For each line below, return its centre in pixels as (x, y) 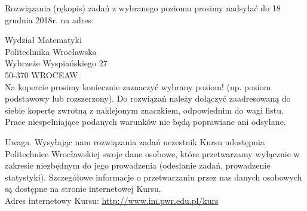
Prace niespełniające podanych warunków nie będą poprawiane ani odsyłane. (145, 122)
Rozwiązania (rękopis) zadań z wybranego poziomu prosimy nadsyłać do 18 (143, 8)
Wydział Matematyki (43, 40)
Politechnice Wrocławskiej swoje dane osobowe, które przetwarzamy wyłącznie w (152, 153)
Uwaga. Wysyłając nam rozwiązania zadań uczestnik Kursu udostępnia (135, 141)
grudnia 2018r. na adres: (49, 19)
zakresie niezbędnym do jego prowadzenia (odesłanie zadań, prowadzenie (138, 165)
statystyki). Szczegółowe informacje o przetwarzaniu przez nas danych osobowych (153, 177)
